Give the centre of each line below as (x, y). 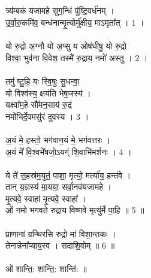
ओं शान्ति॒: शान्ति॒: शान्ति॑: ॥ (46, 269)
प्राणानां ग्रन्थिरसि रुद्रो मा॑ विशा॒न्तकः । (61, 233)
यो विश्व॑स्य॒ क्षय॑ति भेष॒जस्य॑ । (48, 93)
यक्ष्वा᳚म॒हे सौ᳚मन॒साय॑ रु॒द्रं (39, 105)
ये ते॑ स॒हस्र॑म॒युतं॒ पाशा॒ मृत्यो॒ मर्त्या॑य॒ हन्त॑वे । (68, 175)
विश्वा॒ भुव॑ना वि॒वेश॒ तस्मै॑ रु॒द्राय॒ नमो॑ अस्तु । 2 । (77, 57)
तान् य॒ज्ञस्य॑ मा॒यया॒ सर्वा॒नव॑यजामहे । (59, 187)
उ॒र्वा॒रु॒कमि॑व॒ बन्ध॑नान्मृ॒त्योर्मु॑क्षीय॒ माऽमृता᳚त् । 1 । (75, 22)
